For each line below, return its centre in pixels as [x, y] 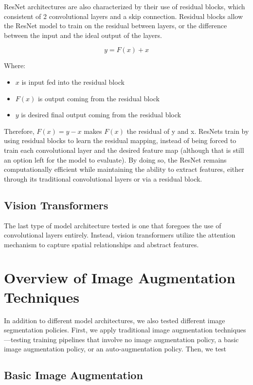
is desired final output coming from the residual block [101, 115]
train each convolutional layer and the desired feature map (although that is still [124, 150]
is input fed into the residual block [73, 82]
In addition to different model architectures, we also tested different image [115, 320]
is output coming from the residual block [99, 98]
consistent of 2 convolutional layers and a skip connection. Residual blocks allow [124, 16]
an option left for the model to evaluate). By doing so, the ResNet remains [115, 159]
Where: [15, 65]
